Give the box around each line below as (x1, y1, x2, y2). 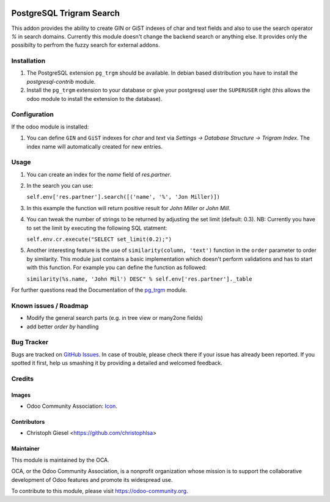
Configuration (11, 110, 54, 119)
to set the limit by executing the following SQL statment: (26, 224, 167, 232)
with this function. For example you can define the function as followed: (26, 264, 207, 271)
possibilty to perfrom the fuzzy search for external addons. (11, 42, 160, 49)
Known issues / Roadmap (11, 301, 89, 310)
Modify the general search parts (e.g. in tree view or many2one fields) (26, 314, 204, 322)
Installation (11, 57, 46, 65)
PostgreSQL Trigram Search (11, 8, 120, 18)
